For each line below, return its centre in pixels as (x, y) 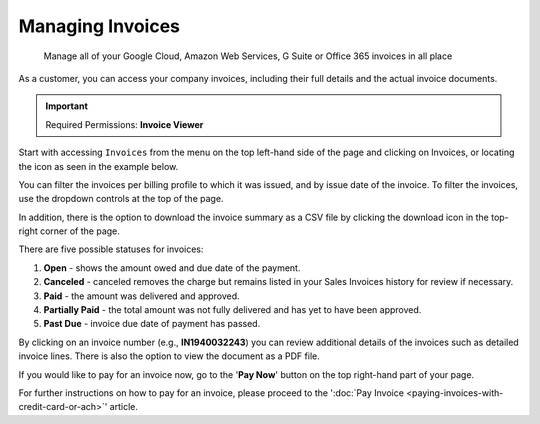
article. (124, 407)
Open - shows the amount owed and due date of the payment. (172, 267)
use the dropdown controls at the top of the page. (121, 199)
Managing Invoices (99, 26)
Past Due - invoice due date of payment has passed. (152, 324)
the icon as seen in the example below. (98, 166)
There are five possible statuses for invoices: (111, 249)
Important (67, 106)
